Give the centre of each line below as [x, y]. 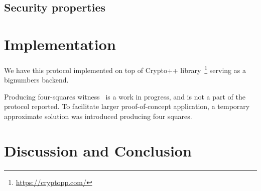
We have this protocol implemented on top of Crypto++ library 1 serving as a [125, 69]
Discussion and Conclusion [98, 150]
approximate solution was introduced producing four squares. [98, 116]
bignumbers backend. [36, 80]
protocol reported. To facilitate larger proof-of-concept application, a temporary [127, 106]
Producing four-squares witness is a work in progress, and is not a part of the [125, 96]
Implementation [60, 44]
